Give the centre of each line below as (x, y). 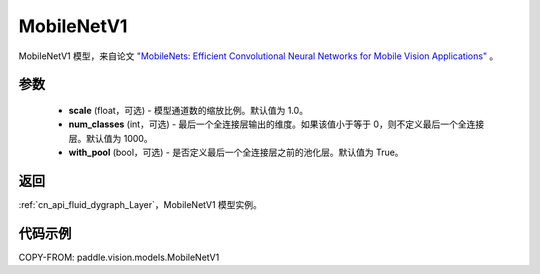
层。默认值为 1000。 (111, 138)
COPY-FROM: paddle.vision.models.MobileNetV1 (119, 257)
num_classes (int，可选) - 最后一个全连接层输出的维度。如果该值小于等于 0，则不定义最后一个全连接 (276, 124)
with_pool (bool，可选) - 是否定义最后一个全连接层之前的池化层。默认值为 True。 (236, 152)
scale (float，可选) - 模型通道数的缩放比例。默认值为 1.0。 (188, 110)
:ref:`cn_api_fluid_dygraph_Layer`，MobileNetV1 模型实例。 (140, 205)
